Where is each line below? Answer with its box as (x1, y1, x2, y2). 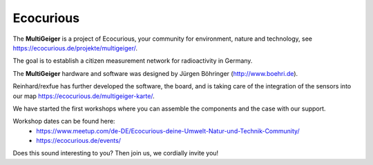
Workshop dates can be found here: (12, 117, 115, 126)
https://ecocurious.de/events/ (36, 137, 121, 145)
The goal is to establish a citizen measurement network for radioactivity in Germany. (12, 57, 253, 65)
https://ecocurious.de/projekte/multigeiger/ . (12, 43, 138, 52)
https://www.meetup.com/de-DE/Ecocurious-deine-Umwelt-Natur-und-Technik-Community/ (36, 126, 300, 135)
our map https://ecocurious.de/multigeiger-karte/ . (12, 92, 155, 100)
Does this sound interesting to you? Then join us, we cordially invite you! (12, 149, 219, 157)
